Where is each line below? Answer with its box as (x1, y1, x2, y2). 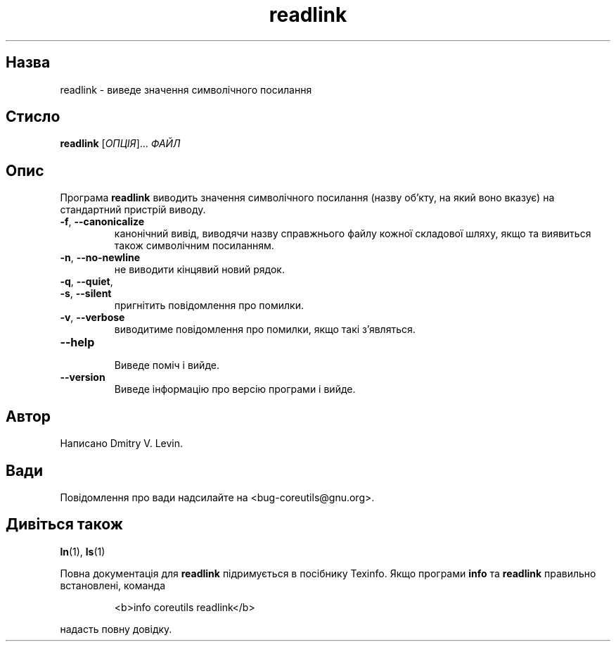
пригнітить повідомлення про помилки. (114, 299, 304, 312)
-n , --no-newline (60, 251, 140, 264)
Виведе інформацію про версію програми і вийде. (114, 383, 356, 396)
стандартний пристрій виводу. (60, 203, 206, 216)
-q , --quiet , (60, 275, 113, 288)
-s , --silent (60, 287, 112, 300)
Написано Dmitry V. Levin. (60, 437, 184, 450)
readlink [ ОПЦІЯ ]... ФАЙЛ (60, 137, 181, 150)
